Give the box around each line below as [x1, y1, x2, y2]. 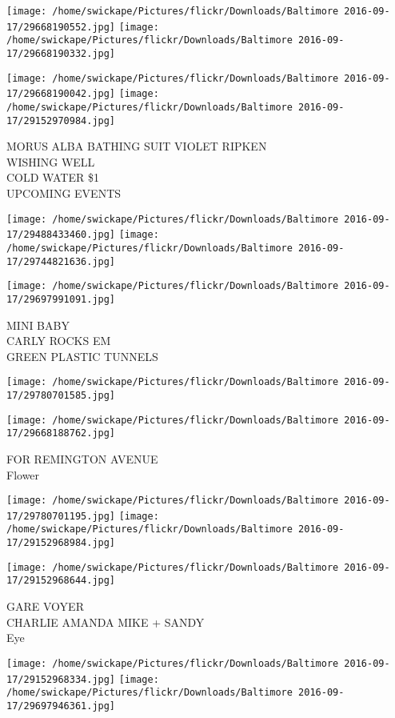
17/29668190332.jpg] [6, 47, 116, 59]
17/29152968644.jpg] [6, 575, 116, 587]
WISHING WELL [6, 153, 95, 170]
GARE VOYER [6, 598, 84, 615]
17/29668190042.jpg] [6, 88, 116, 100]
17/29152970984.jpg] [6, 114, 116, 126]
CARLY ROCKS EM [6, 332, 111, 349]
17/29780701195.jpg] [6, 510, 116, 522]
